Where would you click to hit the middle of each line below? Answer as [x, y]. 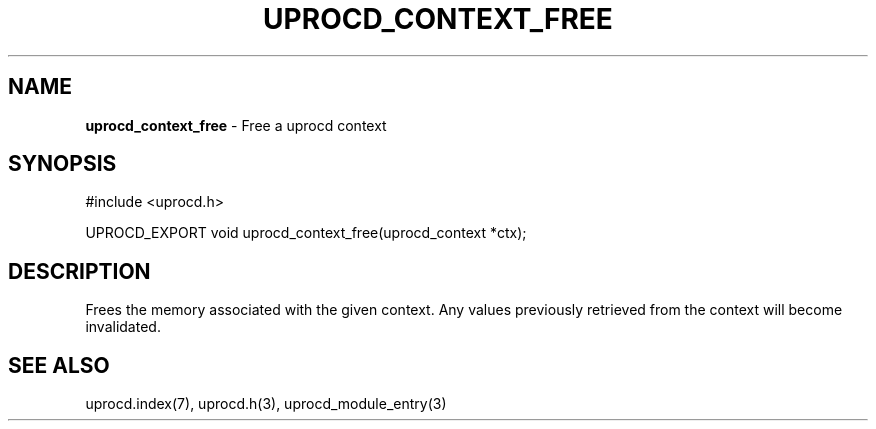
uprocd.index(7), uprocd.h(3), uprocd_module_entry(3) [266, 404]
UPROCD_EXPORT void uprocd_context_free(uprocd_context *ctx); [306, 233]
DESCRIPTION [79, 271]
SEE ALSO [59, 365]
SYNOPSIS [62, 164]
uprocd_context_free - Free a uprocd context [236, 125]
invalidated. [123, 327]
